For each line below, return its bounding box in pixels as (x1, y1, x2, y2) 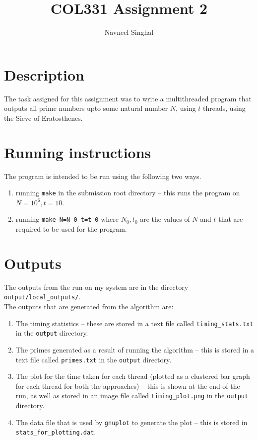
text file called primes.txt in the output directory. (15, 354, 172, 364)
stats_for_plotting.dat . (15, 427, 96, 437)
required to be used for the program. (15, 224, 127, 234)
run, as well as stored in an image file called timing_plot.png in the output (15, 390, 249, 401)
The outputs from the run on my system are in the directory (4, 281, 189, 292)
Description (4, 64, 85, 85)
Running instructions (4, 142, 151, 162)
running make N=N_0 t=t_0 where (15, 214, 119, 224)
